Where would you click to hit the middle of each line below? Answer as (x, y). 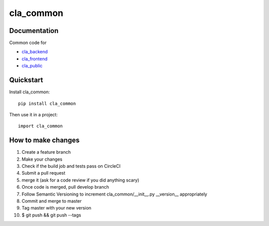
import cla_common (41, 126)
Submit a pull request (44, 173)
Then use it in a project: (33, 114)
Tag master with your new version (57, 208)
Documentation (34, 31)
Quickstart (26, 80)
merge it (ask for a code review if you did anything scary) (80, 180)
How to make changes (44, 140)
